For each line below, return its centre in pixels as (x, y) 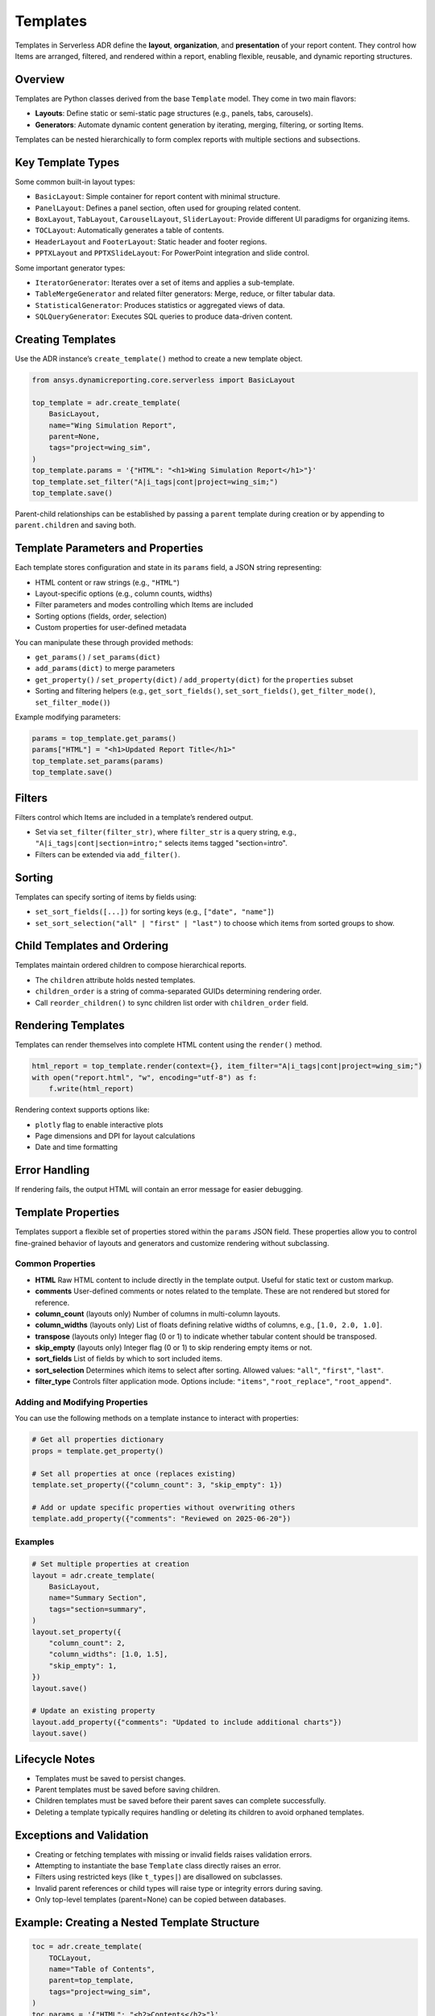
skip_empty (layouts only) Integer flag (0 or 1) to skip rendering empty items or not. (174, 1347)
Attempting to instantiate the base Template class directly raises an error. (158, 1866)
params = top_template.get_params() (104, 738)
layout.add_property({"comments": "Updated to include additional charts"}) (187, 1722)
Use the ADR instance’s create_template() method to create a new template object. (159, 359)
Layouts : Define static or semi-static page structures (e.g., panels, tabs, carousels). (174, 114)
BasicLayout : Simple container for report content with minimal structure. (158, 197)
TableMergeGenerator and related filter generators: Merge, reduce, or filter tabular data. (185, 294)
